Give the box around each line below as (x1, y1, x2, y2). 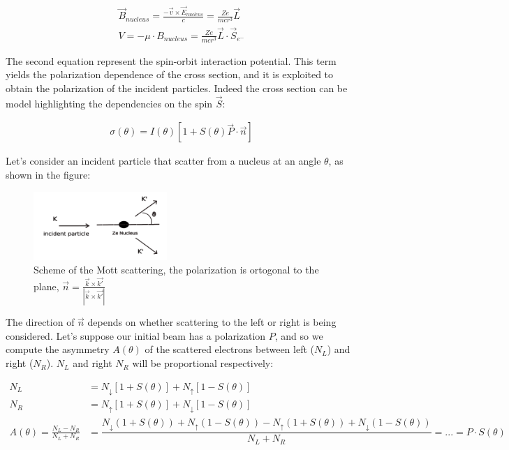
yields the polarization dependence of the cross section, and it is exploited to (6, 67, 334, 82)
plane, (34, 278, 59, 293)
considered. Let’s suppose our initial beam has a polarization (6, 328, 266, 343)
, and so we (274, 328, 323, 343)
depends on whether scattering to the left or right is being (87, 315, 337, 329)
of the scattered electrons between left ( (145, 342, 315, 357)
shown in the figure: (6, 167, 91, 182)
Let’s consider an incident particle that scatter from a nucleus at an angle (6, 153, 321, 168)
